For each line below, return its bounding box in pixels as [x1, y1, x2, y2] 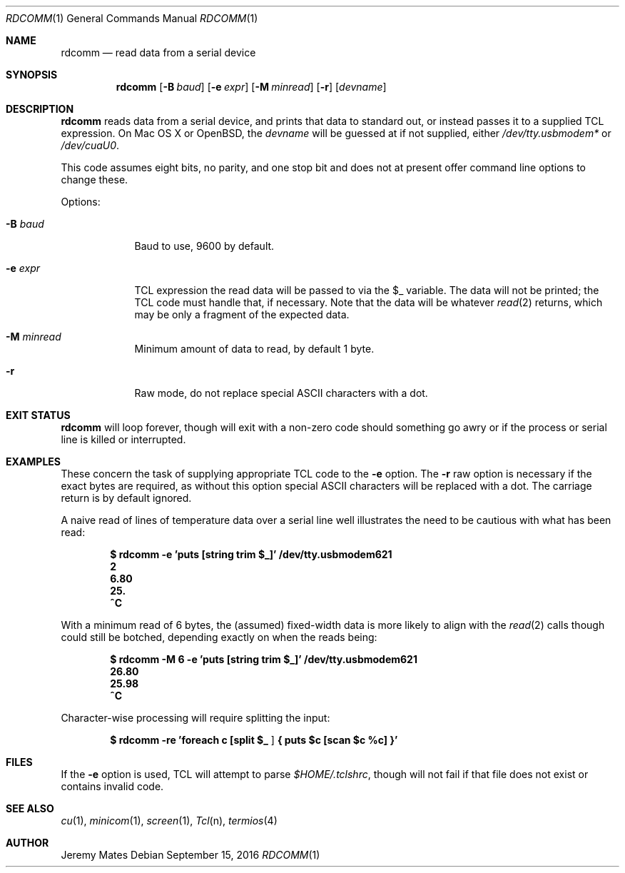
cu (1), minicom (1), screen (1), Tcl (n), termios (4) [61, 814, 278, 827]
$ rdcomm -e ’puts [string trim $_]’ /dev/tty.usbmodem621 [110, 548, 392, 560]
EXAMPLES [6, 455, 61, 468]
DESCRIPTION [6, 103, 74, 115]
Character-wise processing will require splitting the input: [61, 712, 330, 724]
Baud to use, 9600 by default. [134, 240, 275, 252]
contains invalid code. [61, 780, 164, 792]
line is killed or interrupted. [61, 433, 186, 445]
